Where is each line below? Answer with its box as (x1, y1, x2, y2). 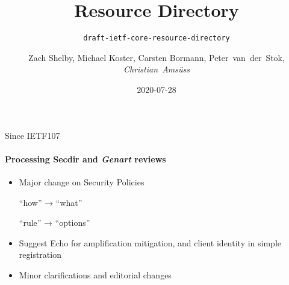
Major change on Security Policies (19, 175, 144, 188)
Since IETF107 (5, 129, 60, 141)
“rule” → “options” (19, 216, 90, 229)
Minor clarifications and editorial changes (19, 268, 172, 281)
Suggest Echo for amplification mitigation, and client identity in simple (19, 236, 281, 249)
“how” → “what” (19, 196, 82, 208)
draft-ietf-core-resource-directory (83, 34, 230, 43)
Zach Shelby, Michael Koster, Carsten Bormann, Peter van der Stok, (28, 51, 285, 63)
